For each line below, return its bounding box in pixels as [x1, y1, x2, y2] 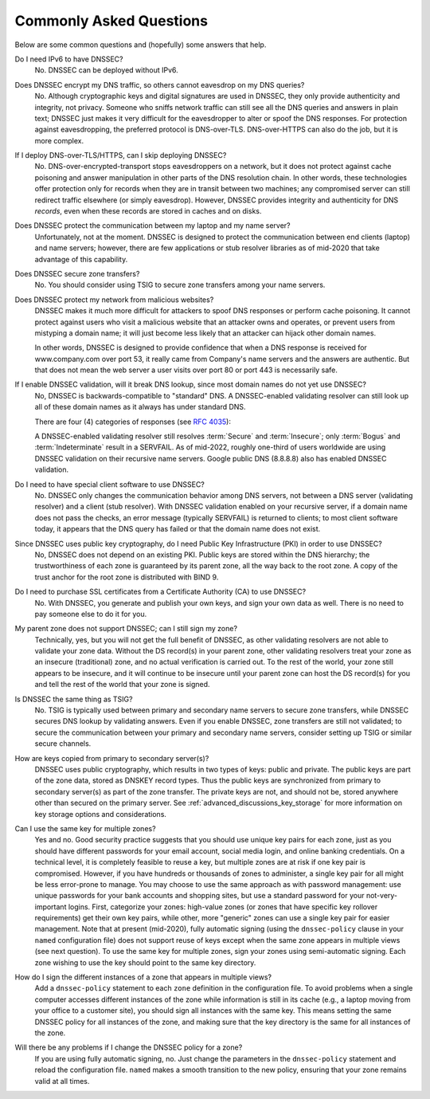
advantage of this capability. [34, 254, 128, 264]
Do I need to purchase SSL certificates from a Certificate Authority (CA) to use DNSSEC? [14, 587, 307, 597]
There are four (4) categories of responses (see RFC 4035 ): [34, 417, 231, 426]
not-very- [365, 891, 398, 901]
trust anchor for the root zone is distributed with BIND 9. [34, 572, 219, 582]
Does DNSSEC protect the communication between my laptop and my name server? [14, 221, 291, 230]
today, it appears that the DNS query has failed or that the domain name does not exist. [34, 524, 321, 534]
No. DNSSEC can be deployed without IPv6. [34, 65, 178, 75]
